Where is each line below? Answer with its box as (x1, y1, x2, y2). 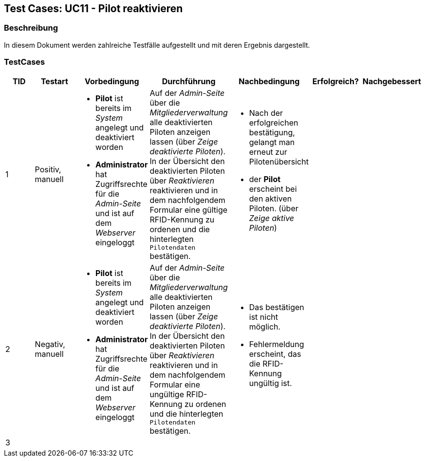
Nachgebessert (362, 76, 421, 86)
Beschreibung (4, 23, 58, 33)
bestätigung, (249, 128, 295, 138)
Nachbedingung (239, 76, 300, 86)
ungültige (149, 389, 184, 399)
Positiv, (35, 165, 61, 175)
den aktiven (249, 194, 292, 204)
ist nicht (249, 312, 278, 322)
